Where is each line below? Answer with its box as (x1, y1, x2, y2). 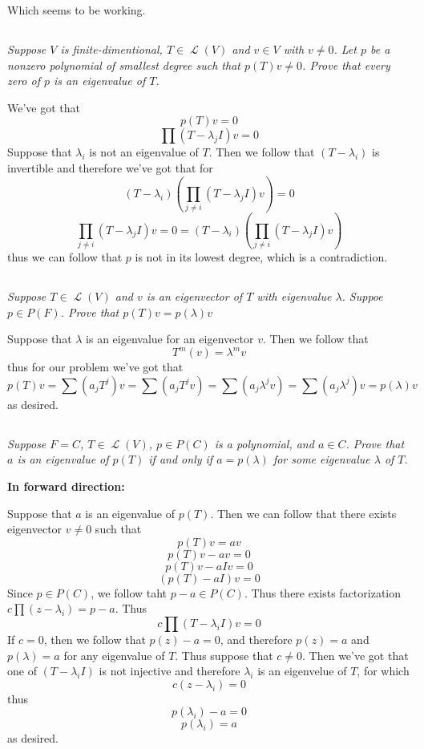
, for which (357, 662, 410, 679)
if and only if (148, 451, 213, 468)
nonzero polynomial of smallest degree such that (7, 56, 240, 73)
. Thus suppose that (175, 646, 273, 663)
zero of (7, 72, 40, 89)
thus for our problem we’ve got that (7, 358, 184, 375)
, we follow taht (91, 584, 168, 601)
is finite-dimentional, (60, 40, 163, 57)
